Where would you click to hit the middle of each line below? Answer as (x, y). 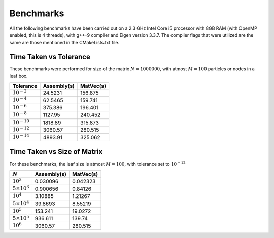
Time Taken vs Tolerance (50, 57)
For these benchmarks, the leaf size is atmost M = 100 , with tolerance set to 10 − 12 (97, 164)
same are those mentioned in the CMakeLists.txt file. (64, 43)
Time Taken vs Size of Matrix (56, 152)
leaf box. (19, 76)
